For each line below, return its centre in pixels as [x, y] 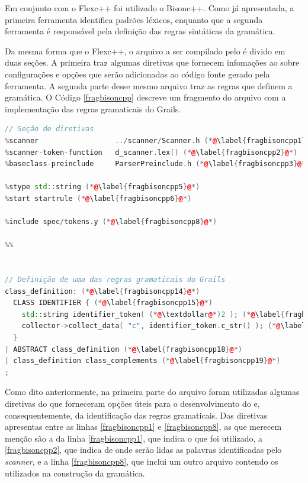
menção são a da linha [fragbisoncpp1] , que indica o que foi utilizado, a [134, 438]
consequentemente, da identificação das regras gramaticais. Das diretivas [136, 415]
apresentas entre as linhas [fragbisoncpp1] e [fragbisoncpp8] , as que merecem [143, 427]
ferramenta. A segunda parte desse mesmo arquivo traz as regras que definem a [149, 85]
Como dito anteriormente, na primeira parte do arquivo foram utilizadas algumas [152, 392]
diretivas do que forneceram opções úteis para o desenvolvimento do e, [132, 403]
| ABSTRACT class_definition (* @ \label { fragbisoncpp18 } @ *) [123, 349]
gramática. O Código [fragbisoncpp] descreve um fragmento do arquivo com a [145, 97]
